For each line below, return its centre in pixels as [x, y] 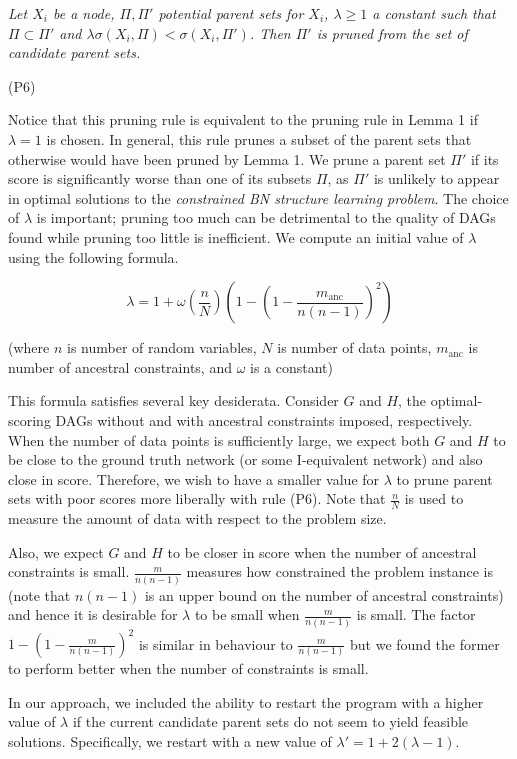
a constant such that [434, 13]
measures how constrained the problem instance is [340, 571]
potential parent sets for [231, 13]
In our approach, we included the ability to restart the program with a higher [246, 701]
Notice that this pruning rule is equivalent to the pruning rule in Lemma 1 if [243, 119]
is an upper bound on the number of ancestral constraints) [324, 594]
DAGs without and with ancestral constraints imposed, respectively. [264, 419]
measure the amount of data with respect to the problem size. [197, 518]
